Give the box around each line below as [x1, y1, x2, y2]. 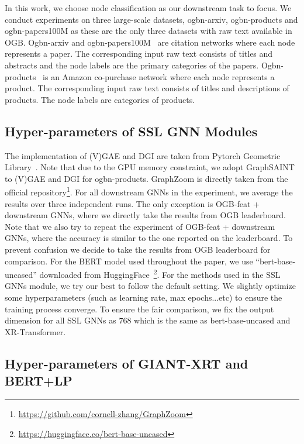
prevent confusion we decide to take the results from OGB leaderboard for [5, 243, 271, 255]
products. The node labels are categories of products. [5, 93, 195, 105]
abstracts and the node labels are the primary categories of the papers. [5, 58, 259, 71]
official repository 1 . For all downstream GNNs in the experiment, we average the [5, 184, 293, 198]
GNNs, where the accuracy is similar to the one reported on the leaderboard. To [5, 232, 293, 244]
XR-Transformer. [5, 325, 66, 338]
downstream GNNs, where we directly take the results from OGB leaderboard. [5, 209, 286, 221]
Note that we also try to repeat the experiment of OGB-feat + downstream [5, 220, 275, 232]
